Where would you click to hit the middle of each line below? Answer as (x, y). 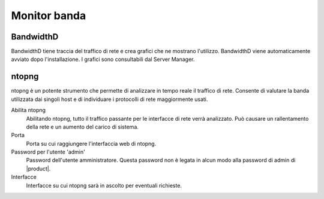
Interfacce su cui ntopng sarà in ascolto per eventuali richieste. (104, 185)
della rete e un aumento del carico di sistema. (82, 127)
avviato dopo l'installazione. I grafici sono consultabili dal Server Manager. (103, 59)
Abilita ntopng (28, 110)
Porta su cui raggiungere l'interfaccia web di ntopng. (91, 143)
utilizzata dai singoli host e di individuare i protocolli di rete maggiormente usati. (109, 99)
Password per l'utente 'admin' (48, 152)
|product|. (38, 169)
